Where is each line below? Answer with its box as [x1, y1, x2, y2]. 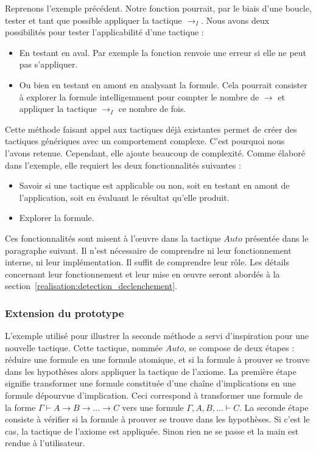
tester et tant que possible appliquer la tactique [5, 13, 182, 26]
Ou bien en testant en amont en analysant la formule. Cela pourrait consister [19, 78, 307, 91]
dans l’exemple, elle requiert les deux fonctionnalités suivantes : [5, 158, 241, 171]
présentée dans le [245, 231, 309, 244]
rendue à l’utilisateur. [5, 436, 85, 449]
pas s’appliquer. [19, 58, 78, 71]
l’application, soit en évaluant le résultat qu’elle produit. [19, 191, 230, 203]
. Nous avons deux [201, 13, 270, 26]
